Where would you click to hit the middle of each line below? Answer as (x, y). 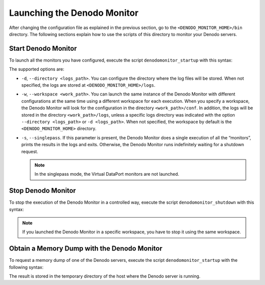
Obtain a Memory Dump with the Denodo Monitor (86, 249)
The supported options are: (37, 69)
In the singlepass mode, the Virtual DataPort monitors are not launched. (107, 174)
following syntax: (26, 267)
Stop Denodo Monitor (42, 191)
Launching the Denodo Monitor (74, 13)
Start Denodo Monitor (43, 48)
